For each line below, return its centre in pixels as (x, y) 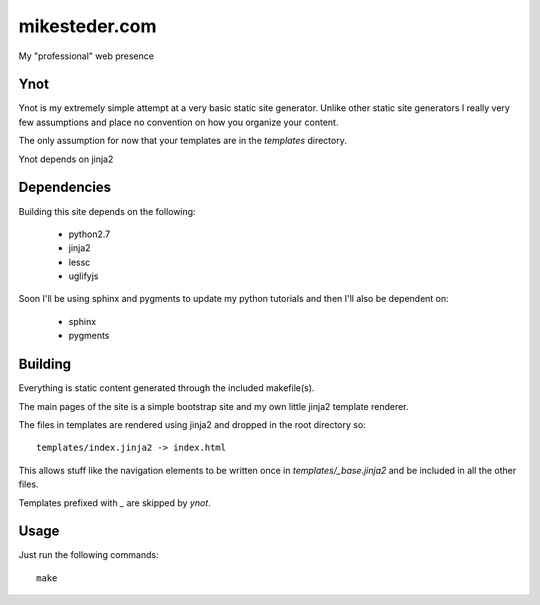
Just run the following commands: (88, 555)
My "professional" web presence (86, 56)
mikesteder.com (87, 26)
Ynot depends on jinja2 (66, 159)
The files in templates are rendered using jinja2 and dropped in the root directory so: (192, 424)
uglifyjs (83, 276)
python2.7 (89, 234)
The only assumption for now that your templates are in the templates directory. (182, 141)
